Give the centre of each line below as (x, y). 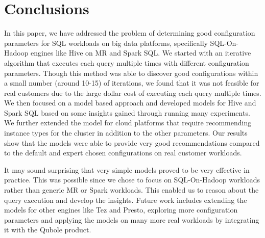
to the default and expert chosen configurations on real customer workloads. (123, 153)
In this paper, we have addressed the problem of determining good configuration (130, 33)
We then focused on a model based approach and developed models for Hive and (130, 103)
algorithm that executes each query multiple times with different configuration (127, 62)
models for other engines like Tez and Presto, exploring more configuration (121, 210)
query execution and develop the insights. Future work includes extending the (126, 200)
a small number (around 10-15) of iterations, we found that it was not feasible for (132, 83)
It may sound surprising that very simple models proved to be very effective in (127, 169)
